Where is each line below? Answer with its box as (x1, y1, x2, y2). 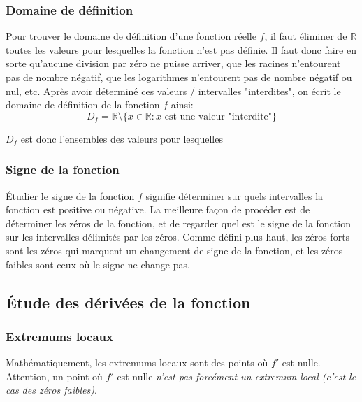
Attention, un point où (6, 368, 103, 383)
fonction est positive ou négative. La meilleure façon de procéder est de (6, 202, 310, 217)
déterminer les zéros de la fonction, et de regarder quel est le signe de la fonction (6, 215, 351, 230)
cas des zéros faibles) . (6, 382, 97, 397)
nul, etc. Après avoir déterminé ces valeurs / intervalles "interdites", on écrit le (6, 83, 341, 98)
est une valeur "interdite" (164, 111, 273, 122)
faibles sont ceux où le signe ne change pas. (6, 257, 190, 271)
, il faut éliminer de (264, 29, 347, 43)
